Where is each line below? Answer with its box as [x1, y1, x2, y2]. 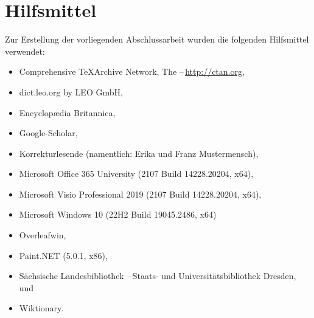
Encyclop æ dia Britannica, [19, 106, 116, 119]
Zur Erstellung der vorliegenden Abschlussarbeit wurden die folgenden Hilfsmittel [5, 33, 309, 46]
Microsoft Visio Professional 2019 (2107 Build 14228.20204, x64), [19, 187, 262, 200]
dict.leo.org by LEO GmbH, [19, 85, 123, 98]
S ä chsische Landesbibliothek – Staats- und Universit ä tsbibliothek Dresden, [19, 269, 296, 282]
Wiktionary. [19, 302, 64, 314]
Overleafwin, [19, 229, 66, 241]
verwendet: [5, 44, 45, 57]
